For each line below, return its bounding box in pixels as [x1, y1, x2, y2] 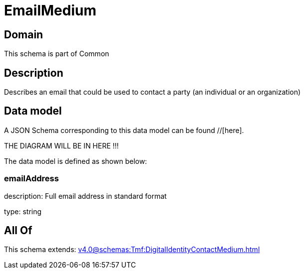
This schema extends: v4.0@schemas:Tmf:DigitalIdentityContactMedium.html [4, 245, 260, 254]
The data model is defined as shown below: [4, 156, 147, 165]
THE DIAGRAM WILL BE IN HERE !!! [4, 141, 119, 150]
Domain [4, 28, 43, 41]
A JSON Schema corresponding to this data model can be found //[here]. [4, 126, 244, 135]
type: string [4, 207, 42, 216]
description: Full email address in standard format [4, 191, 167, 200]
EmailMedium [4, 2, 96, 19]
